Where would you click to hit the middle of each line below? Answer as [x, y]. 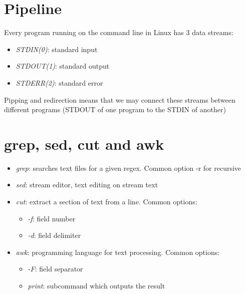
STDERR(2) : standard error [59, 82]
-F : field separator [55, 269]
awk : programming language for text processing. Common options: [118, 252]
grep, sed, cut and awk [84, 143]
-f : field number [52, 218]
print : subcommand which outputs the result [96, 285]
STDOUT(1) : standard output [63, 66]
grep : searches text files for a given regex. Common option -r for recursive [129, 168]
